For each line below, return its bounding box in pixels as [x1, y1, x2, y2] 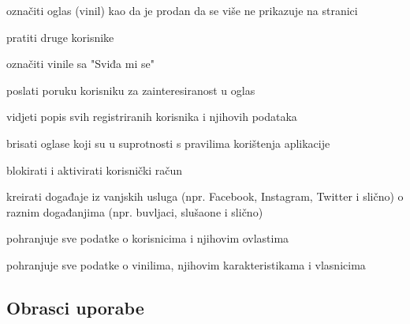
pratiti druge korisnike [6, 28, 114, 45]
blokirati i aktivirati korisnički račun [6, 161, 183, 178]
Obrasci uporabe [6, 295, 144, 319]
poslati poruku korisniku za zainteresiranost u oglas [6, 81, 255, 98]
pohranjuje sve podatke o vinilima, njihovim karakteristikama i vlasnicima [6, 256, 366, 273]
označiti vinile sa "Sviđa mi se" [6, 55, 155, 72]
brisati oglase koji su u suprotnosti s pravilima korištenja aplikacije [6, 134, 330, 151]
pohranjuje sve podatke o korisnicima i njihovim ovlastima [6, 230, 289, 247]
